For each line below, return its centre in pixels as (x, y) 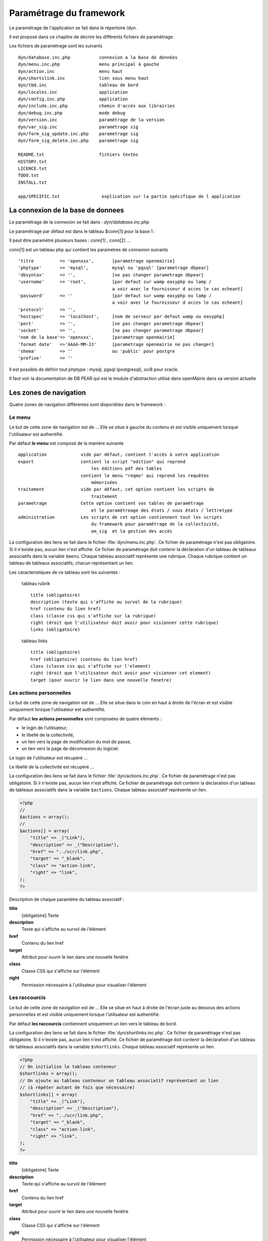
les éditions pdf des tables (127, 469)
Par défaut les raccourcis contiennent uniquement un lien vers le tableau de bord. (93, 1024)
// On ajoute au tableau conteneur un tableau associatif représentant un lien (119, 1080)
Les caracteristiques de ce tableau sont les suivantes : (65, 572)
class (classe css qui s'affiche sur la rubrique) (93, 616)
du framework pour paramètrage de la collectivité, (155, 524)
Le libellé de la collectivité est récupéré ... (52, 767)
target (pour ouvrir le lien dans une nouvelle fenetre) (101, 680)
